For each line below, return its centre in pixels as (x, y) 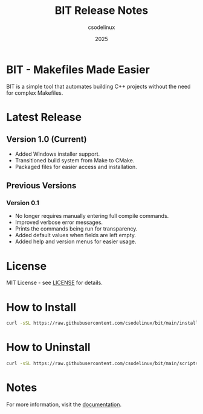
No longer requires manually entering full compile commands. (92, 216)
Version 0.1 (23, 203)
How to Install (41, 307)
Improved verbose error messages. (59, 222)
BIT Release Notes (101, 11)
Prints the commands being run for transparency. (76, 229)
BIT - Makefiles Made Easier (78, 69)
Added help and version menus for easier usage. (76, 241)
